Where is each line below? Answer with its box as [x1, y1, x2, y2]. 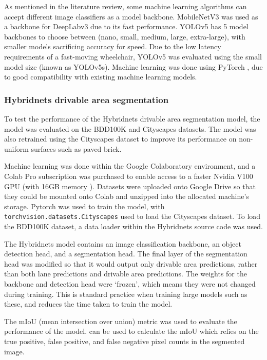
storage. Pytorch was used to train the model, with [4, 201, 165, 211]
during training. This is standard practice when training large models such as [4, 288, 247, 299]
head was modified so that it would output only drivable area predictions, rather [4, 258, 258, 269]
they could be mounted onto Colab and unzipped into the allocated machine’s [4, 191, 249, 202]
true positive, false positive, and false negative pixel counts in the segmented [4, 335, 245, 346]
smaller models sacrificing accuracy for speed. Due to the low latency [4, 41, 221, 52]
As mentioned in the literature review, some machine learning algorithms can [4, 1, 247, 11]
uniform [4, 143, 29, 154]
